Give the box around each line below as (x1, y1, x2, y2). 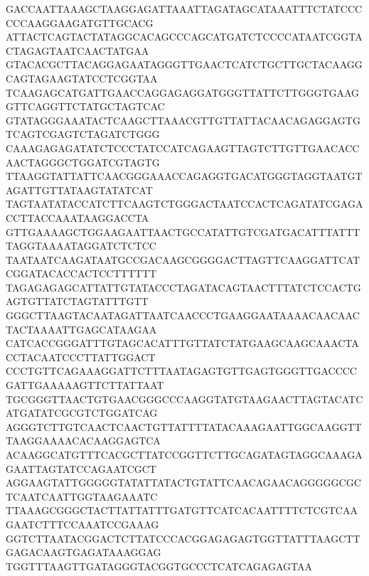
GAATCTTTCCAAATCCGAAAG (6, 516, 159, 531)
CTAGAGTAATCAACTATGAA (6, 43, 149, 58)
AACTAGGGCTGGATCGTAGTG (6, 154, 160, 169)
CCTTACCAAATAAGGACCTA (6, 210, 149, 225)
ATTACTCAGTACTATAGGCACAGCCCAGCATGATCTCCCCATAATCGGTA (6, 29, 363, 44)
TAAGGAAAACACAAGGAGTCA (6, 433, 161, 448)
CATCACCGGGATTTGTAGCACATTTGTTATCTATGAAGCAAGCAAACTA (6, 336, 359, 351)
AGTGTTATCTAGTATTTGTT (6, 294, 149, 309)
